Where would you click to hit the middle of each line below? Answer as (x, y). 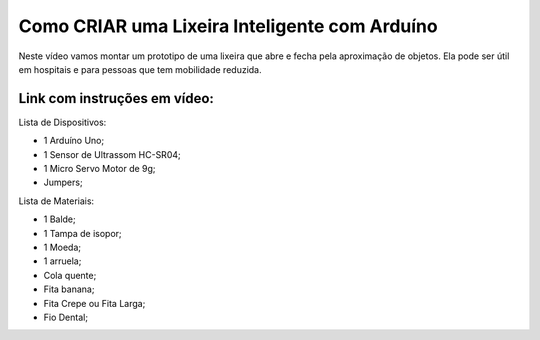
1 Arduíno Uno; (74, 141)
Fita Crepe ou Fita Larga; (94, 303)
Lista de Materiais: (56, 201)
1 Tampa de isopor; (82, 233)
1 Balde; (60, 219)
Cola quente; (70, 275)
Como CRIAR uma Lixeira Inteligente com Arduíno (228, 26)
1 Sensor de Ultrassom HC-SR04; (112, 154)
